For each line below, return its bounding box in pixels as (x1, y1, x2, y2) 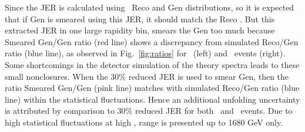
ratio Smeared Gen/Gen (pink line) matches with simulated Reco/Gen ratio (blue (5, 82, 300, 94)
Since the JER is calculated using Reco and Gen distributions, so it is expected (5, 1, 294, 13)
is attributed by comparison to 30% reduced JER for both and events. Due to (5, 104, 293, 117)
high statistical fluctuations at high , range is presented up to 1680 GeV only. (5, 116, 283, 128)
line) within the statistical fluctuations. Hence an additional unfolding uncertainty (5, 93, 300, 105)
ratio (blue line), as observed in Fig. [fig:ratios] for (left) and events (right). (5, 47, 286, 59)
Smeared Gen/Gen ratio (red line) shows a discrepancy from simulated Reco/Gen (5, 35, 299, 48)
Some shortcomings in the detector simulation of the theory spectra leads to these (5, 58, 300, 70)
